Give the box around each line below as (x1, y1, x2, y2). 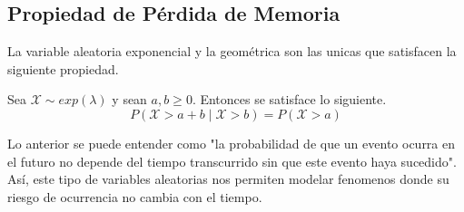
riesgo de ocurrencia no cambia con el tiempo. (7, 187, 262, 206)
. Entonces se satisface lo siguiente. (192, 90, 387, 109)
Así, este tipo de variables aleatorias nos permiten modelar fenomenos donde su (7, 169, 449, 188)
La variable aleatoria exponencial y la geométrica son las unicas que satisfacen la (7, 42, 457, 61)
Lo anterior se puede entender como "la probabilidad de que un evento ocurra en (7, 133, 456, 152)
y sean (112, 90, 147, 109)
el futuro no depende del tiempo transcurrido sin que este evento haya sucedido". (7, 151, 457, 170)
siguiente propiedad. (7, 59, 119, 78)
